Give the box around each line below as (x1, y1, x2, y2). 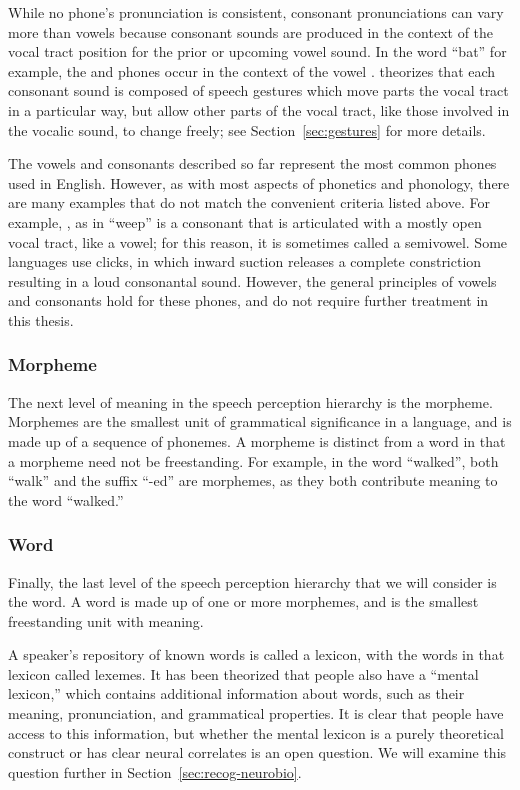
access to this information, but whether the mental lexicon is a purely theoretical (8, 722, 504, 743)
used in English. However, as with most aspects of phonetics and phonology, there (8, 172, 510, 193)
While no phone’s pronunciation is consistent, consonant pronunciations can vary (8, 2, 504, 22)
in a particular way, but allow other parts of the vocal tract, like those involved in (8, 99, 510, 120)
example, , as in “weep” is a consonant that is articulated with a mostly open (8, 211, 482, 232)
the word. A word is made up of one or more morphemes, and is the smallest (8, 591, 479, 612)
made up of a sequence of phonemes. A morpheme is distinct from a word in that (8, 430, 506, 451)
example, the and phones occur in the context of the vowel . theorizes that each (8, 60, 496, 81)
